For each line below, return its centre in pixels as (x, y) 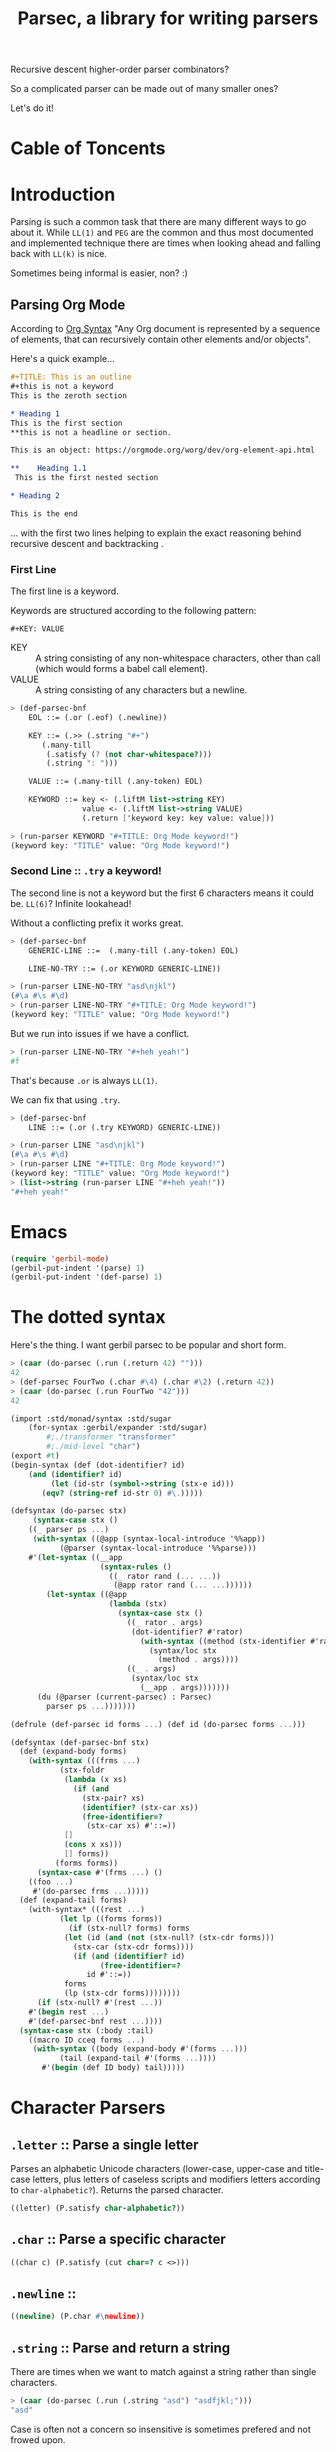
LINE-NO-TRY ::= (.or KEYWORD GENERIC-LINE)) (125, 968)
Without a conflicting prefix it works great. (97, 923)
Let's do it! (32, 108)
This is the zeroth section (69, 395)
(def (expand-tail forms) (73, 1900)
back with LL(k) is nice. (59, 254)
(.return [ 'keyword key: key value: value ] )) (178, 818)
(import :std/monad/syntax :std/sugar (91, 1418)
